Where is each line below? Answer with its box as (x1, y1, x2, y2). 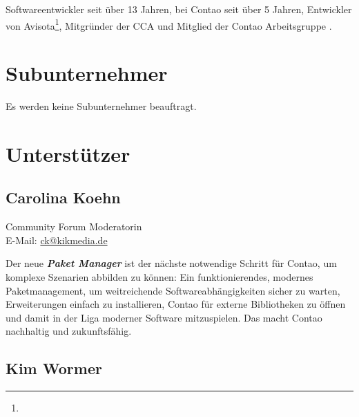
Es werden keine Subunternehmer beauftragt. (6, 98, 197, 113)
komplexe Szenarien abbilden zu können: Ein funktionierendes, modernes (6, 269, 313, 284)
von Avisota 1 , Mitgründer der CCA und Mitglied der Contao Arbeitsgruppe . (6, 16, 332, 33)
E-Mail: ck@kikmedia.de (6, 232, 108, 247)
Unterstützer (6, 139, 130, 167)
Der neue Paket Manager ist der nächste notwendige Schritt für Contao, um (6, 256, 337, 270)
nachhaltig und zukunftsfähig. (6, 324, 132, 338)
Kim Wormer (6, 358, 102, 379)
